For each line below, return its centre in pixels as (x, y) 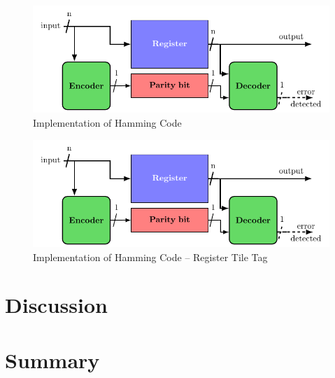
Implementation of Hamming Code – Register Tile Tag (150, 257)
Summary (52, 359)
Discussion (56, 305)
